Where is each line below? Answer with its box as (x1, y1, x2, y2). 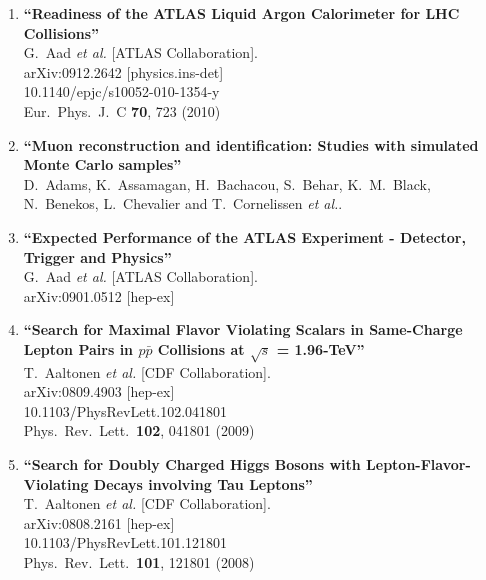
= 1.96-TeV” (276, 338, 365, 359)
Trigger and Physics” (23, 246, 172, 267)
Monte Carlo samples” (23, 154, 182, 175)
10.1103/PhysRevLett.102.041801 (23, 400, 228, 421)
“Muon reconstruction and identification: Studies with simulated (23, 134, 479, 155)
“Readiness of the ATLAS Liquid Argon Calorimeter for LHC (23, 3, 460, 23)
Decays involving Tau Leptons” (93, 473, 313, 494)
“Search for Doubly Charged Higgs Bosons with (23, 454, 361, 475)
